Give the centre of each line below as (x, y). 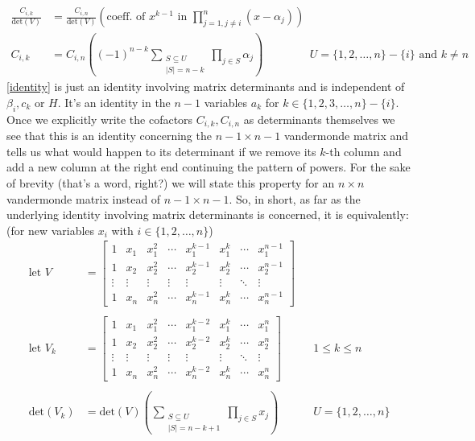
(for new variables (51, 230)
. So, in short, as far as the (295, 198)
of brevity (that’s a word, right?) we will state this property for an (171, 183)
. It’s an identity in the (114, 102)
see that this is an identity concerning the (109, 136)
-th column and (363, 151)
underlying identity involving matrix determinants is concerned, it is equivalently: (208, 214)
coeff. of (126, 17)
